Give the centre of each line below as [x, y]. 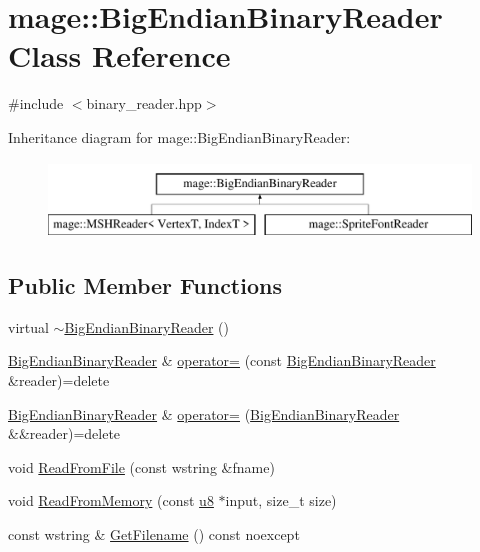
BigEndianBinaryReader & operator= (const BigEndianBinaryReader [222, 360]
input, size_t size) [281, 500]
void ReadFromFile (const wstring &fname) [141, 466]
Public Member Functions [145, 285]
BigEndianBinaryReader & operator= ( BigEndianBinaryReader [204, 413]
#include [36, 103]
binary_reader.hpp [144, 103]
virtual [28, 326]
